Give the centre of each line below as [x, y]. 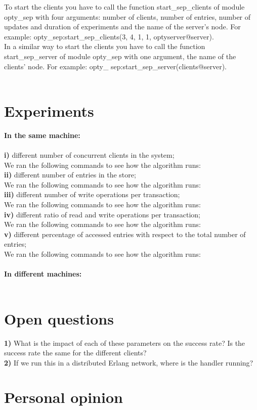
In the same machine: [42, 135]
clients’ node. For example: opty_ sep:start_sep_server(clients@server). [116, 66]
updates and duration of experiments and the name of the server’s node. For [122, 27]
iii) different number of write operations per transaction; [92, 194]
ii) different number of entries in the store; [70, 175]
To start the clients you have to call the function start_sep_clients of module [124, 7]
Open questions [59, 318]
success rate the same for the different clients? [75, 353]
